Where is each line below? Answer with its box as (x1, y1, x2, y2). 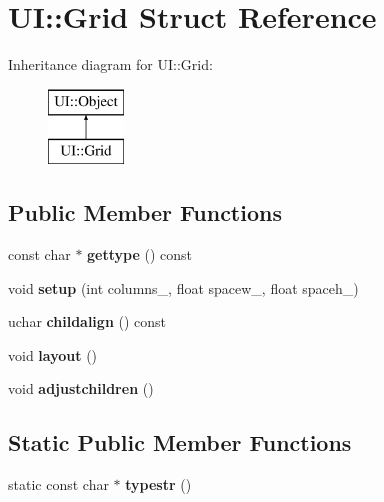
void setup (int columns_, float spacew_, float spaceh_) (8, 277, 359, 298)
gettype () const (87, 244, 193, 265)
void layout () (8, 344, 98, 365)
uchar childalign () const (8, 311, 167, 332)
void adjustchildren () (8, 378, 154, 399)
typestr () (125, 474, 192, 495)
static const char (8, 474, 109, 495)
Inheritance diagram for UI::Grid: (8, 54, 213, 75)
